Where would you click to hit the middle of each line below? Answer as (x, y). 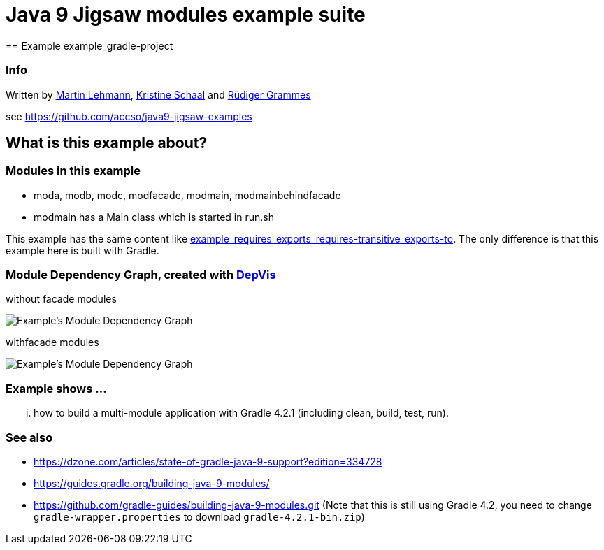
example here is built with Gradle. (82, 250)
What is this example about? (107, 143)
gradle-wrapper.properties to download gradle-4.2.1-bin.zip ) (199, 516)
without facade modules (61, 299)
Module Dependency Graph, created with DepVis (141, 275)
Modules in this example (73, 171)
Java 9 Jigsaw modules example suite (186, 15)
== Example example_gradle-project (89, 45)
